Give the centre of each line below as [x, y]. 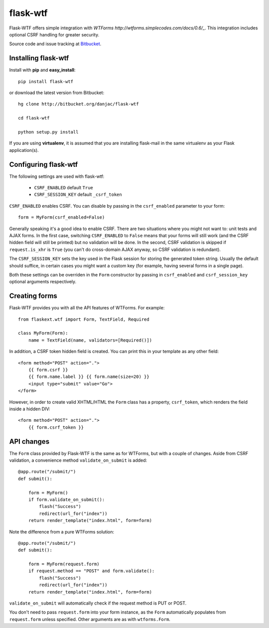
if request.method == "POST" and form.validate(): [91, 571]
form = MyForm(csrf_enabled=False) [62, 217]
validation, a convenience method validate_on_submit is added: [78, 460]
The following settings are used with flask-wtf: [57, 176]
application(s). [24, 150]
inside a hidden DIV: [30, 409]
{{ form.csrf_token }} [56, 427]
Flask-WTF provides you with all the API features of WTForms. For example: [87, 308]
